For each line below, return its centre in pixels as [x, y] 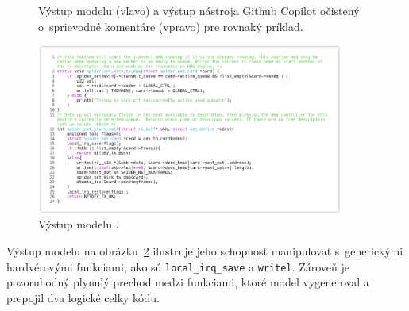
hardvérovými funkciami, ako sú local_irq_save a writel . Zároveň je [178, 266]
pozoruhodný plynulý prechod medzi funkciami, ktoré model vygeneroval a [188, 282]
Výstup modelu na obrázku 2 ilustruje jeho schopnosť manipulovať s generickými [205, 251]
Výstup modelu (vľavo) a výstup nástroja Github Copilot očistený [199, 10]
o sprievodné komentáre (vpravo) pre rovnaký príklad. [171, 26]
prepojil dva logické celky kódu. [83, 297]
